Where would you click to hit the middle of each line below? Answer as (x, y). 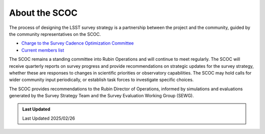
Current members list (43, 50)
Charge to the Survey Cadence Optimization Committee (78, 43)
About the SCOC (43, 13)
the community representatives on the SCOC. (55, 34)
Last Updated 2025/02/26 (49, 118)
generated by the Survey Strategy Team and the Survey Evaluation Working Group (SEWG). (101, 96)
